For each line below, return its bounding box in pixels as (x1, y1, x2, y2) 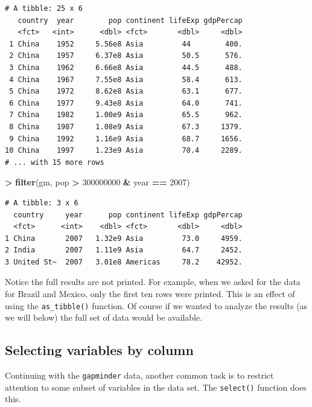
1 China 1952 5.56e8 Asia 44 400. (9, 39, 243, 48)
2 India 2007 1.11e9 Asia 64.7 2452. (5, 246, 243, 255)
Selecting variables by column (5, 341, 194, 359)
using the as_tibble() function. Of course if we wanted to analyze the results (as (5, 299, 308, 312)
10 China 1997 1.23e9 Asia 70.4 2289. (5, 146, 243, 155)
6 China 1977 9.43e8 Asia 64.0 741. (9, 98, 243, 107)
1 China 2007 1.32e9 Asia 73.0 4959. (5, 234, 243, 243)
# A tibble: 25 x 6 (5, 4, 83, 13)
